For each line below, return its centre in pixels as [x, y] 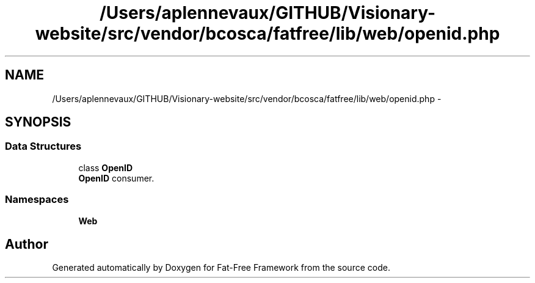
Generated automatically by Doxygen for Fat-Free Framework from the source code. [221, 268]
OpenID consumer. [116, 178]
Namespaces [37, 200]
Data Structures [43, 146]
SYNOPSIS [38, 122]
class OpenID [106, 167]
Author [27, 244]
